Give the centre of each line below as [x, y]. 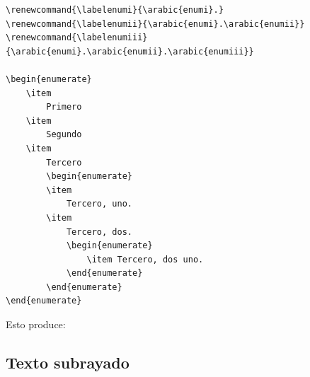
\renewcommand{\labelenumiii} [77, 38]
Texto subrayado [68, 362]
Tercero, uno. [99, 204]
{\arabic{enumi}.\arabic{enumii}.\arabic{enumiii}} [130, 51]
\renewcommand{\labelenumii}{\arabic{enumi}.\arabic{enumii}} [155, 24]
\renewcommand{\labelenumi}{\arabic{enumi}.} [115, 10]
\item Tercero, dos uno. [145, 259]
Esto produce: [36, 324]
